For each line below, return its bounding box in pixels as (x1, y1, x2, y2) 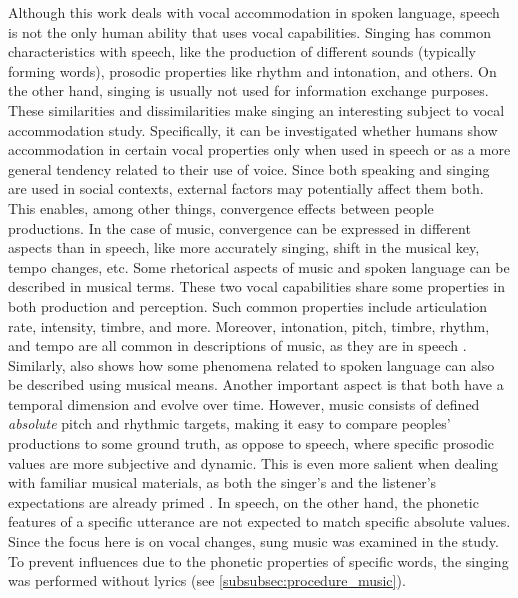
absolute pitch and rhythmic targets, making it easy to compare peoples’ (8, 413, 451, 434)
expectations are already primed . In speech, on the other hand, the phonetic (8, 491, 479, 512)
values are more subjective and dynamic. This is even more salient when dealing (8, 452, 499, 473)
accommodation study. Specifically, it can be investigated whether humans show (8, 119, 498, 140)
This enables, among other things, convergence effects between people (8, 197, 434, 218)
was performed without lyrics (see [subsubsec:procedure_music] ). (8, 570, 406, 591)
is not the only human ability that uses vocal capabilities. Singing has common (8, 21, 492, 42)
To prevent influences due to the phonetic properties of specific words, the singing (8, 550, 509, 571)
